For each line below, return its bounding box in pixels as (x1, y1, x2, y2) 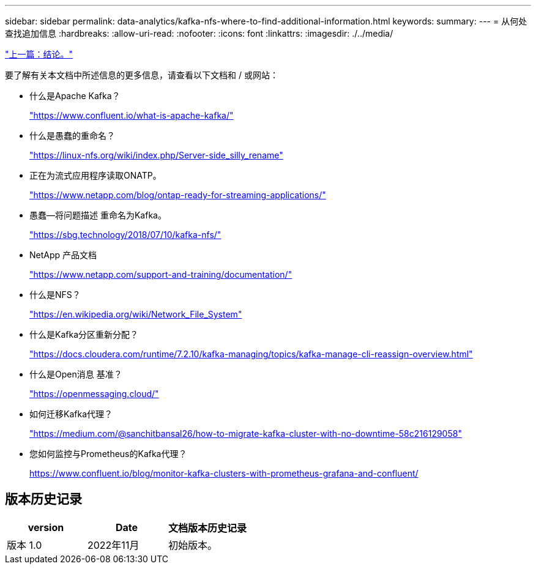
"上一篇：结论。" (5, 49, 73, 59)
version (28, 521, 64, 534)
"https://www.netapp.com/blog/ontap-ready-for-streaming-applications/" (29, 190, 326, 200)
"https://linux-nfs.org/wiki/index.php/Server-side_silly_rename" (29, 150, 283, 160)
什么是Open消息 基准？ (29, 369, 122, 379)
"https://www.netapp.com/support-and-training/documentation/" (29, 269, 292, 280)
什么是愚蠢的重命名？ (29, 130, 115, 141)
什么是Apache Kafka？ (29, 91, 121, 101)
